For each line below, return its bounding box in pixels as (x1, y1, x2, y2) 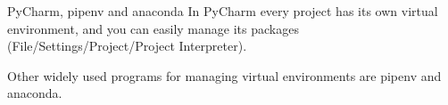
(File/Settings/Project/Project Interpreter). (7, 36, 247, 55)
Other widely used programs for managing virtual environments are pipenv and (7, 66, 442, 85)
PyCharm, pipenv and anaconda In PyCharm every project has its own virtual (7, 2, 438, 20)
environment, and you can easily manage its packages (7, 19, 299, 37)
